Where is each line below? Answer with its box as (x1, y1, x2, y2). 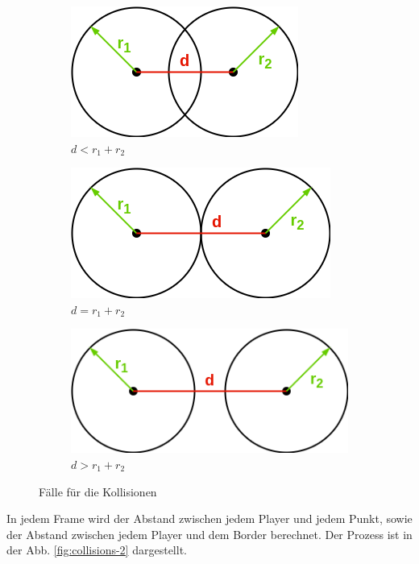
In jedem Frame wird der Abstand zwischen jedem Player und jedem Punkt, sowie (6, 510, 413, 527)
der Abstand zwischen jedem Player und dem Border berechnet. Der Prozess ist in (6, 525, 413, 542)
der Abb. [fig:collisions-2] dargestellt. (6, 541, 187, 558)
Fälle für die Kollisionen (39, 483, 157, 500)
